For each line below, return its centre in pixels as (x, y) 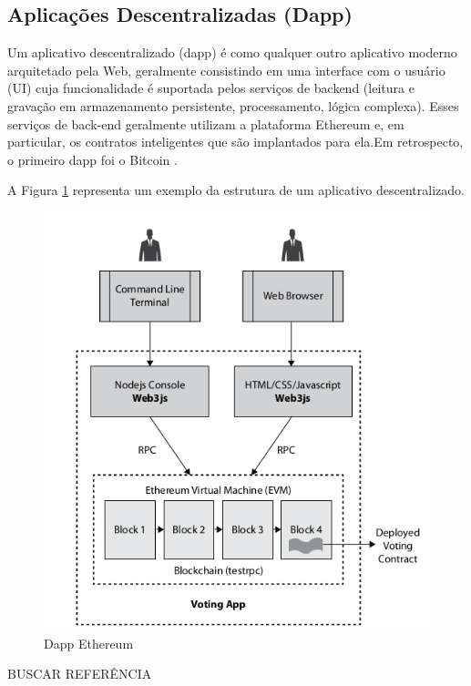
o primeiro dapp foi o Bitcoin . (92, 159)
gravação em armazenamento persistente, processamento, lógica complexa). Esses (233, 105)
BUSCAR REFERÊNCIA (80, 674)
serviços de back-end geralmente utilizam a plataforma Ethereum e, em (206, 123)
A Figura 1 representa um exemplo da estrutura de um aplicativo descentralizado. (236, 190)
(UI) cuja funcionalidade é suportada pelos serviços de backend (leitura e (211, 88)
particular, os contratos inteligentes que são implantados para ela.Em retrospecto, (235, 142)
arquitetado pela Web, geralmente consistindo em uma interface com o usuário (226, 70)
